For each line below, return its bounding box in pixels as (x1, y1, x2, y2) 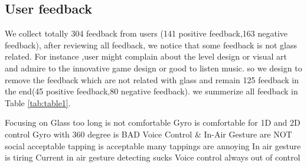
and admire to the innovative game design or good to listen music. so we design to (5, 61, 302, 74)
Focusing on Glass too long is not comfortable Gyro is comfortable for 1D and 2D (5, 116, 301, 129)
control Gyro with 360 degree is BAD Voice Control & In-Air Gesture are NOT (5, 127, 292, 140)
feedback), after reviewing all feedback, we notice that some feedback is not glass (5, 38, 297, 51)
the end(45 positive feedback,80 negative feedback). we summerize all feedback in (5, 85, 298, 97)
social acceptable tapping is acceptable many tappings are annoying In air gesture (5, 139, 301, 152)
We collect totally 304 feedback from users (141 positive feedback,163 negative (5, 27, 288, 40)
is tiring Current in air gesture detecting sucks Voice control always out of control (5, 151, 301, 163)
